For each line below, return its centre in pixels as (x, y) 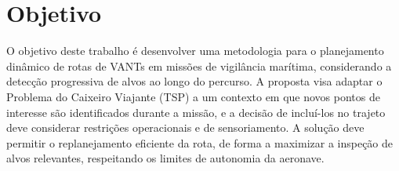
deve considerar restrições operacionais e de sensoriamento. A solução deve (185, 127)
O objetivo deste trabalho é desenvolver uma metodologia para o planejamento (195, 51)
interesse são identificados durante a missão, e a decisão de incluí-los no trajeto (196, 112)
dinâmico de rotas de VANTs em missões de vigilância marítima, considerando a (199, 65)
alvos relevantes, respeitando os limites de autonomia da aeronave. (165, 158)
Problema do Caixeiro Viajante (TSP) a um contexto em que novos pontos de (193, 96)
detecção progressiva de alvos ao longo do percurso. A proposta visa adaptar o (194, 81)
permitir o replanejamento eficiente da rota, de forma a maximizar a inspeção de (200, 142)
